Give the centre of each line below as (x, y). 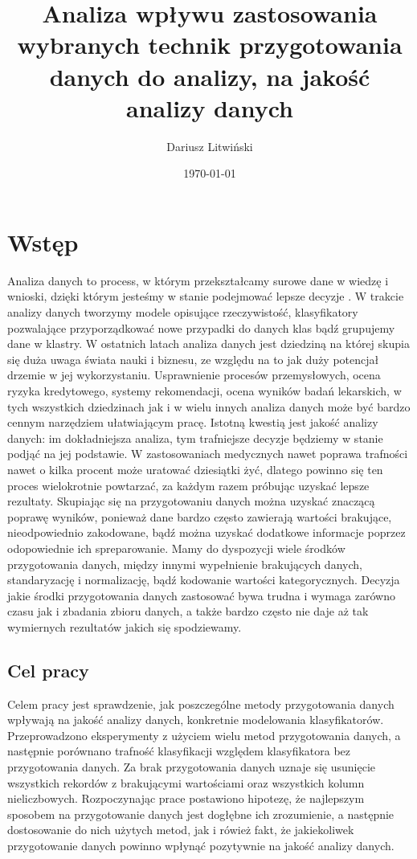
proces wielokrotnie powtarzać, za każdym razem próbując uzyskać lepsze (188, 485)
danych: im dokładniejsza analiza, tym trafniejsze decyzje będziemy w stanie (195, 438)
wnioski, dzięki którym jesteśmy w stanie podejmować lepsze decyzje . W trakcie (206, 296)
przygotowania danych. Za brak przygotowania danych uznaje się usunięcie (192, 767)
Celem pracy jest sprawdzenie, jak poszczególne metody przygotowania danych (201, 704)
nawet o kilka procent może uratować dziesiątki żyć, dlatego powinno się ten (195, 469)
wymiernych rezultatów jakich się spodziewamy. (125, 626)
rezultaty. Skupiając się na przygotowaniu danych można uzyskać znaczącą (191, 501)
